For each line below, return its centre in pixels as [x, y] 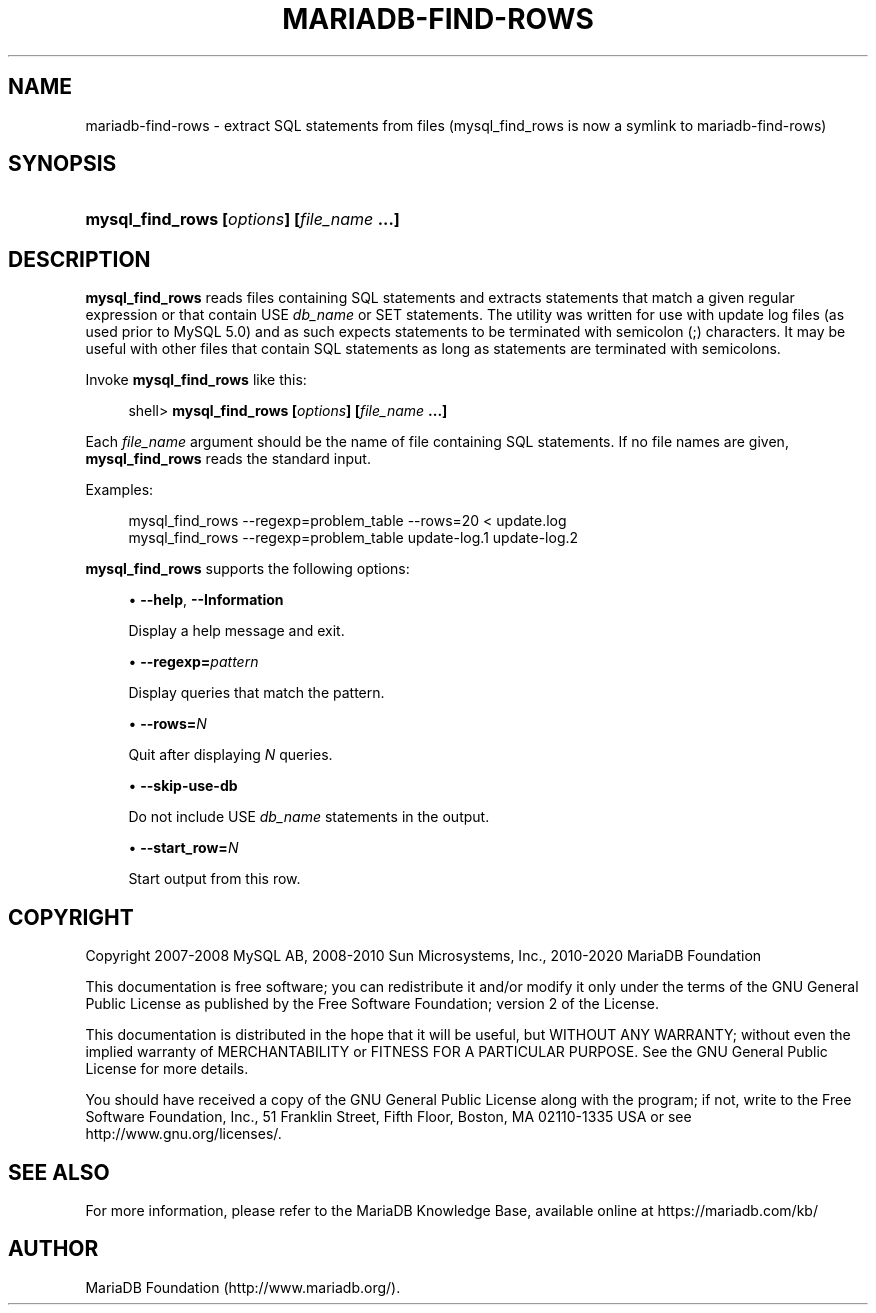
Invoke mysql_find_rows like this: [196, 380]
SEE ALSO [59, 1172]
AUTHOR [53, 1249]
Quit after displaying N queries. [230, 755]
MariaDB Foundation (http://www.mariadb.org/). [243, 1287]
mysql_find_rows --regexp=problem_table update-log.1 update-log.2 [353, 538]
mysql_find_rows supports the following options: [247, 569]
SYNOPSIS [62, 164]
